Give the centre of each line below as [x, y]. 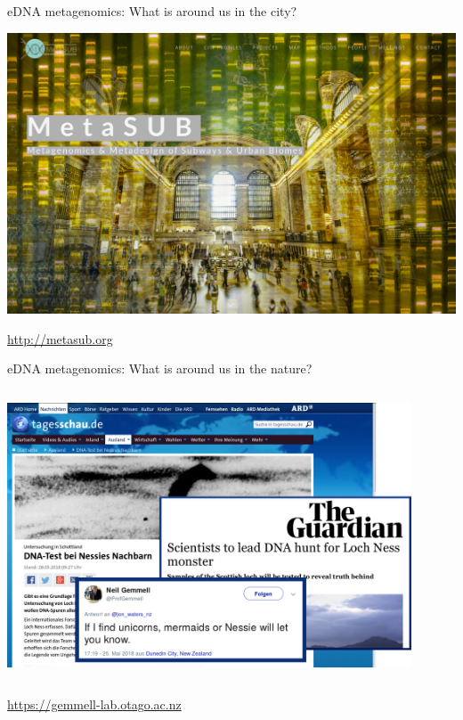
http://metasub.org [60, 338]
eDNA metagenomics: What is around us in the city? [152, 11]
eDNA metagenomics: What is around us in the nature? [160, 368]
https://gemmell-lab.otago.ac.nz [94, 704]
